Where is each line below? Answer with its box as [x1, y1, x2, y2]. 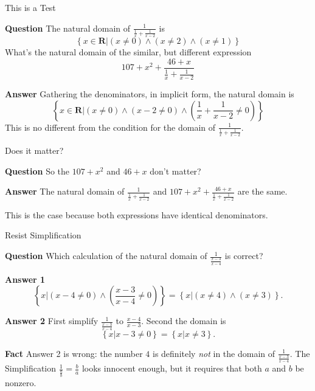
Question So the [5, 164, 70, 177]
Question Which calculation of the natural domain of [5, 249, 207, 262]
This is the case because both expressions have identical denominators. [5, 208, 268, 221]
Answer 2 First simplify [5, 314, 99, 327]
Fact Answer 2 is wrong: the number [5, 347, 143, 359]
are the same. [237, 185, 288, 198]
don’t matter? [150, 164, 201, 177]
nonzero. [5, 376, 36, 389]
